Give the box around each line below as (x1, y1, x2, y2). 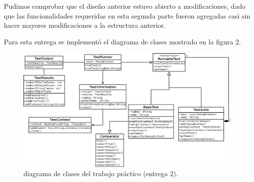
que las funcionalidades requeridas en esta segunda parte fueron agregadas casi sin (4, 10, 251, 20)
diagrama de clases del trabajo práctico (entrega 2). (23, 168, 178, 179)
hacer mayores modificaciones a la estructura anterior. (4, 20, 166, 30)
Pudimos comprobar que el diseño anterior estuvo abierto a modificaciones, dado (4, 1, 246, 11)
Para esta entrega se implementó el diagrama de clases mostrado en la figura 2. (4, 36, 241, 46)
